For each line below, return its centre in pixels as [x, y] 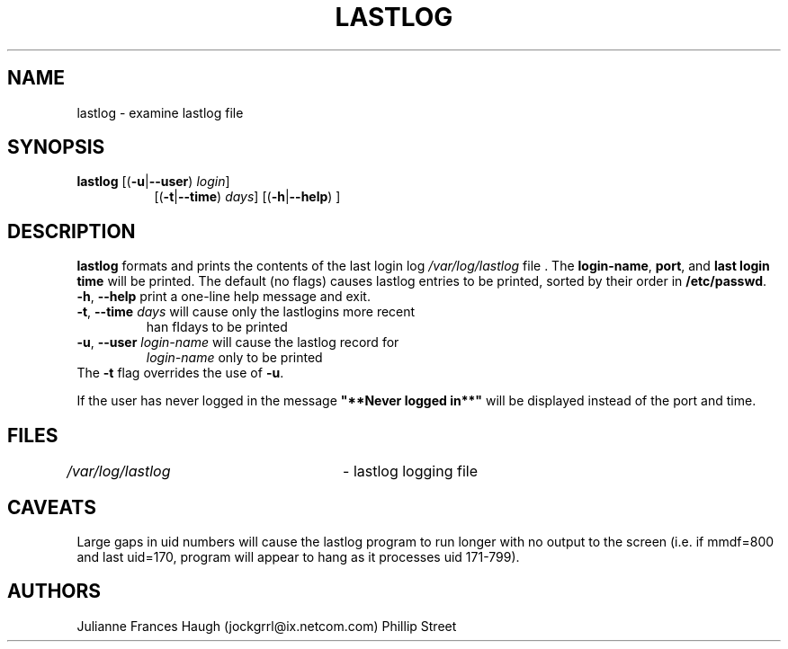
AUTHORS [54, 591]
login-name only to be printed [234, 358]
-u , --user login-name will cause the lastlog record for [238, 342]
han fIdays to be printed [217, 327]
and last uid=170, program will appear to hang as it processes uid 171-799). [298, 556]
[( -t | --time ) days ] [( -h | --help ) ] [247, 197]
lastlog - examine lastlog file [160, 112]
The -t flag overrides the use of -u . [180, 373]
